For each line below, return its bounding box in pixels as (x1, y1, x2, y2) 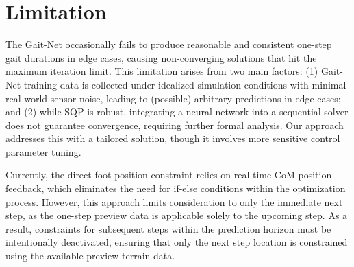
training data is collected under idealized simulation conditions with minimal (23, 77, 346, 91)
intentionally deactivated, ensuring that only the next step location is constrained (5, 235, 348, 249)
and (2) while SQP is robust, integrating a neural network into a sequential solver (5, 104, 349, 119)
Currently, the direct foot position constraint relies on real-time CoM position (5, 167, 332, 182)
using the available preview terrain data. (5, 248, 175, 263)
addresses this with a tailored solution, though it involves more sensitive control (5, 131, 340, 146)
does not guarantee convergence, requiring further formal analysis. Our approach (5, 117, 344, 132)
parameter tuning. (5, 144, 81, 159)
